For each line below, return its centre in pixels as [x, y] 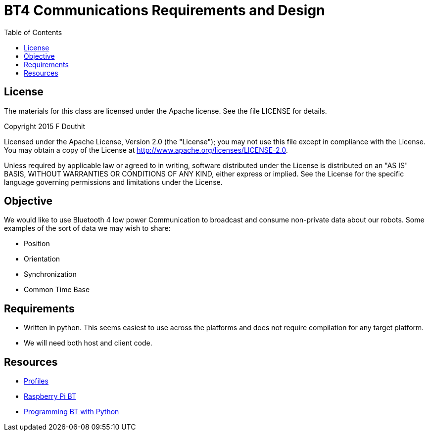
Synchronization [50, 274]
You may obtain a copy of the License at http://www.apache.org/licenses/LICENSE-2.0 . [146, 150]
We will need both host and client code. [88, 343]
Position [37, 244]
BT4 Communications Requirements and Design [165, 10]
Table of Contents [33, 32]
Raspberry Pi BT [50, 396]
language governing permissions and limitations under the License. [113, 182]
